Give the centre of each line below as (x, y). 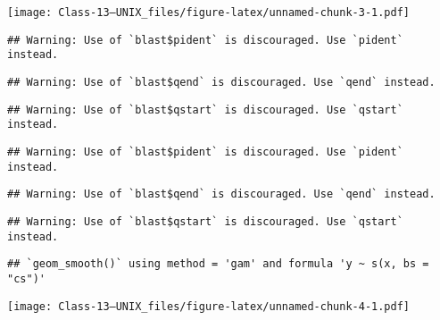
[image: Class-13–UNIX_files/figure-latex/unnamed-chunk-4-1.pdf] (209, 306)
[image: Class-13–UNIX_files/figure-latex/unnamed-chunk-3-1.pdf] (209, 13)
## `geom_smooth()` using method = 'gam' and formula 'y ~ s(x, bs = (218, 264)
